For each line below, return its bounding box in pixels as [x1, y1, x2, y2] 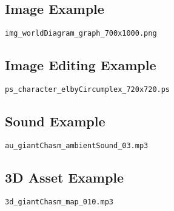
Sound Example [5, 112, 105, 131]
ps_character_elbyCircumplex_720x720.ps [5, 85, 170, 94]
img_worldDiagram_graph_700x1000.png [5, 29, 157, 38]
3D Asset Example [5, 167, 124, 186]
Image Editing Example [5, 56, 156, 74]
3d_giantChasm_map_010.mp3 [5, 197, 113, 206]
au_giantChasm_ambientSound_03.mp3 [5, 141, 149, 150]
